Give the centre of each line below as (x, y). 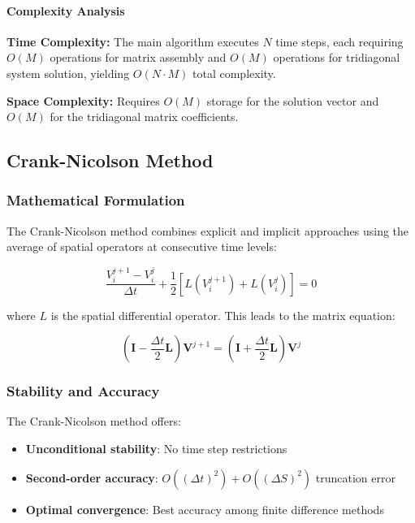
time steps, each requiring (339, 41)
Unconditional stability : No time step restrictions (156, 449)
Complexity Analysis (66, 10)
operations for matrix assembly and (138, 57)
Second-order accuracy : (92, 477)
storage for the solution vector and (293, 100)
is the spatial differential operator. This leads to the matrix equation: (223, 315)
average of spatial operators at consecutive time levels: (142, 246)
